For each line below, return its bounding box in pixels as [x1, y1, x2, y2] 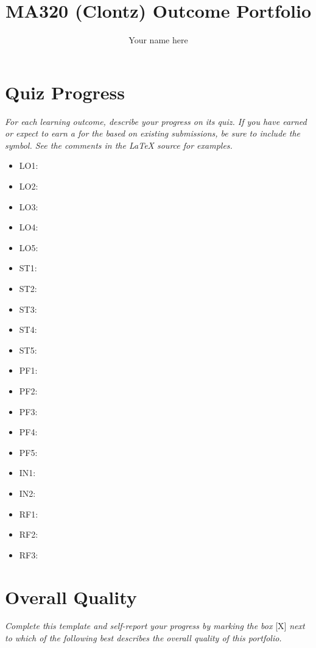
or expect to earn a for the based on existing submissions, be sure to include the [5, 127, 300, 140]
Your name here [128, 34, 188, 46]
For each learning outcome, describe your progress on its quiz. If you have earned [5, 115, 307, 127]
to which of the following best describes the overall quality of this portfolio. [5, 632, 282, 644]
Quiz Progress [5, 79, 125, 104]
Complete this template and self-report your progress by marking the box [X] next [5, 619, 305, 632]
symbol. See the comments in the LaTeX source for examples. [5, 138, 233, 151]
